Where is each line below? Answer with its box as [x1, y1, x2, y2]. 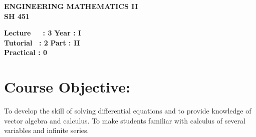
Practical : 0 [4, 47, 48, 57]
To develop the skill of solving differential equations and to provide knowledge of [4, 105, 251, 116]
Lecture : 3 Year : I [4, 27, 82, 38]
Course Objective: [4, 76, 130, 97]
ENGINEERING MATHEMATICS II [4, 1, 138, 11]
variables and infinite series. [4, 125, 89, 135]
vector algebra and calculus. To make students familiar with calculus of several [4, 115, 245, 125]
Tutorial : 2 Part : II [4, 37, 80, 47]
